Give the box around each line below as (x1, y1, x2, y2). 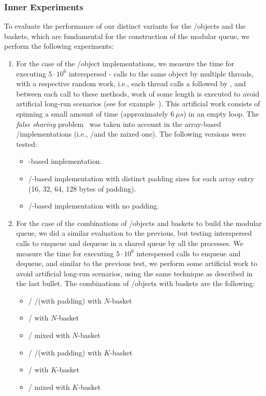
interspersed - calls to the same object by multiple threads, (69, 68, 254, 79)
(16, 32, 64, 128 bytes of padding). (28, 183, 136, 194)
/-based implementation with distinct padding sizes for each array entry (28, 173, 254, 183)
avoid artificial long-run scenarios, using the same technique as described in (16, 268, 253, 278)
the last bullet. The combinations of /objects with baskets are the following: (16, 278, 255, 289)
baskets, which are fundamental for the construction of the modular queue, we (4, 30, 250, 41)
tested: (16, 138, 37, 149)
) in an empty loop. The (183, 108, 259, 119)
